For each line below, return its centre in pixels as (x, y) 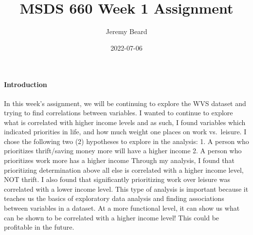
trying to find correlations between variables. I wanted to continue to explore (118, 113)
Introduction (26, 84)
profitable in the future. (39, 227)
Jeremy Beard (126, 31)
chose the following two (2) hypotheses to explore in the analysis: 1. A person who (126, 141)
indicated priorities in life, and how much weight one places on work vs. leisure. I (125, 132)
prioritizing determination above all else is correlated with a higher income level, (124, 170)
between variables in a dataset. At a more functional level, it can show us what (122, 208)
